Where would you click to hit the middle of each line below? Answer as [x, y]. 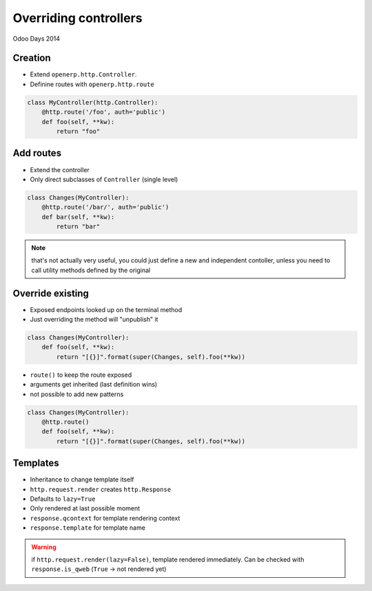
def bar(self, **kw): [78, 217]
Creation [32, 58]
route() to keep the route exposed [81, 375]
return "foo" [78, 131]
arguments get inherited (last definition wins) [94, 384]
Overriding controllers [77, 18]
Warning [44, 547]
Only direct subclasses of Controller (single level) [104, 179]
